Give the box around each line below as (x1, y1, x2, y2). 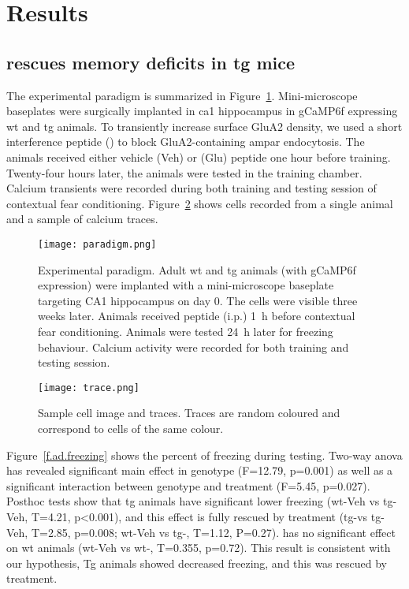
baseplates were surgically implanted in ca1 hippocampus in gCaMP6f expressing (6, 103, 398, 119)
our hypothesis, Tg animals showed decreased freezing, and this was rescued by (6, 554, 387, 571)
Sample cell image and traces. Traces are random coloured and (38, 404, 340, 421)
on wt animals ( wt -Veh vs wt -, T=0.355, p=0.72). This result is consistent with (6, 539, 391, 556)
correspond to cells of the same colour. (38, 419, 224, 436)
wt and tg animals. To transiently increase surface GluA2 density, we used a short (6, 117, 403, 134)
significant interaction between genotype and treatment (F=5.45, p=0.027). (6, 477, 370, 494)
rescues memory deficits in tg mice (6, 50, 296, 74)
